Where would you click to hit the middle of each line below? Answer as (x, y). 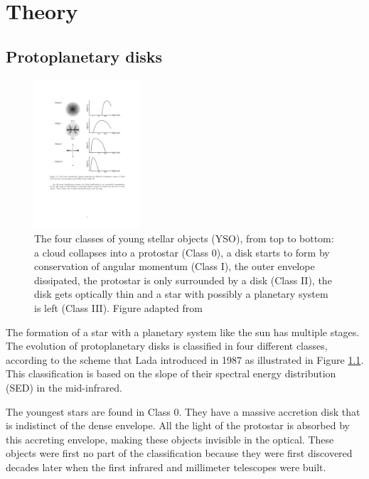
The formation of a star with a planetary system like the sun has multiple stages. (183, 332)
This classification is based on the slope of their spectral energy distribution (171, 373)
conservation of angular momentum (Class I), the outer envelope (175, 266)
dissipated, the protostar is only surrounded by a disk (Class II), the (183, 280)
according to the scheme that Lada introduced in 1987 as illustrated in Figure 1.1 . (185, 359)
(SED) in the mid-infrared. (64, 387)
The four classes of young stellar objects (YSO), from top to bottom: (184, 238)
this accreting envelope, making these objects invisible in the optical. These (170, 439)
